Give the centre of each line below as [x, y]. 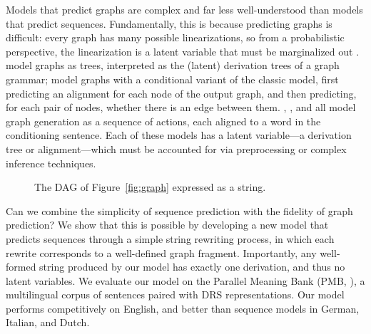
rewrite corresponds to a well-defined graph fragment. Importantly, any [161, 252]
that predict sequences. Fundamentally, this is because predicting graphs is [169, 23]
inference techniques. [51, 163]
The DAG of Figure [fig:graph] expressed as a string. [150, 187]
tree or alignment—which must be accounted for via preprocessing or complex [176, 148]
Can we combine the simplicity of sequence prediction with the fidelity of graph [179, 210]
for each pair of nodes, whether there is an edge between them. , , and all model [181, 107]
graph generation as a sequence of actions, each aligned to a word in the [163, 121]
